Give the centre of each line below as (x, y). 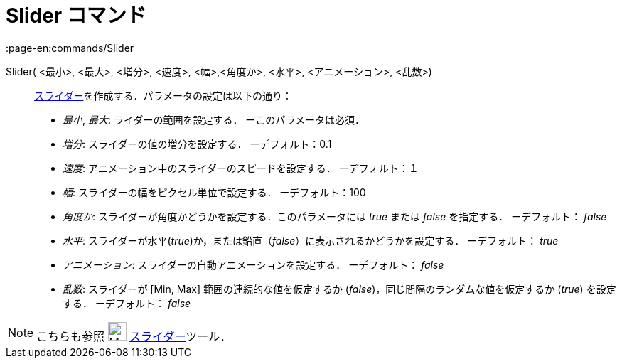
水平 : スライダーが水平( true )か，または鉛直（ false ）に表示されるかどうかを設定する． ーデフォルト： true (311, 240)
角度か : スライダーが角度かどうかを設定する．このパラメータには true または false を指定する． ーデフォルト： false (335, 216)
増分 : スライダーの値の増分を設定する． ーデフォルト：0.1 (197, 144)
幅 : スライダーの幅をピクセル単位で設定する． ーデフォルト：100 (214, 192)
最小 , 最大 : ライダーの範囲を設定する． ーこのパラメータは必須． (214, 119)
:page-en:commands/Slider (70, 48)
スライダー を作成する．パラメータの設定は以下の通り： (163, 95)
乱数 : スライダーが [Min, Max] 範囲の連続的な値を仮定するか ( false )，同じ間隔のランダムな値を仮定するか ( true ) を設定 (339, 289)
